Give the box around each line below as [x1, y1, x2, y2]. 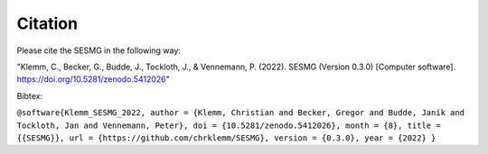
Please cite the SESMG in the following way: [16, 45, 181, 56]
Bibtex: [16, 90, 43, 101]
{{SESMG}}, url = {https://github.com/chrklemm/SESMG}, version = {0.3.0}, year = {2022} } [16, 132, 436, 143]
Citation [16, 14, 79, 33]
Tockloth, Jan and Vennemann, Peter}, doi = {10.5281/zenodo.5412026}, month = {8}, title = [16, 120, 442, 131]
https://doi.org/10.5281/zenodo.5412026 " [16, 74, 171, 85]
